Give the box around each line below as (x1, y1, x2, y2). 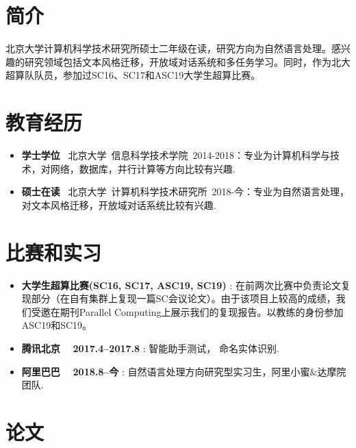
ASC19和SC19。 (21, 318, 92, 332)
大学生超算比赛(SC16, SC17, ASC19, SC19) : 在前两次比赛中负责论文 (21, 277, 341, 292)
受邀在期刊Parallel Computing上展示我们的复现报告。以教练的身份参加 (31, 304, 344, 319)
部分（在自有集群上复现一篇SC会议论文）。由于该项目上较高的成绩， (31, 291, 336, 306)
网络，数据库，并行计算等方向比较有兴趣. (50, 161, 236, 175)
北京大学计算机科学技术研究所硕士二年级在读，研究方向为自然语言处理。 (5, 41, 331, 55)
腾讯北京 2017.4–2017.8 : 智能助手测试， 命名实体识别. (21, 340, 279, 355)
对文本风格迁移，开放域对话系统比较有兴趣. (21, 197, 216, 212)
